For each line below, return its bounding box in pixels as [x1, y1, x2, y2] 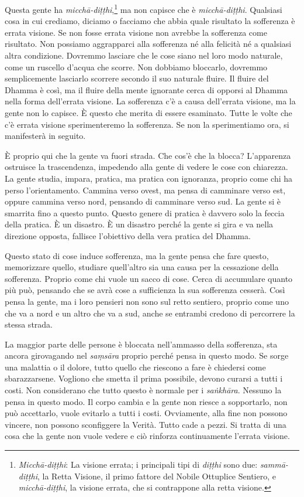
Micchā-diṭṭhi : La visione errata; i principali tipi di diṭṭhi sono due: [18, 458, 258, 471]
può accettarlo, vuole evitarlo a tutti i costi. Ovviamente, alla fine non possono [5, 407, 288, 419]
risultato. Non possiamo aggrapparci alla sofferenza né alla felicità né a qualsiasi [5, 38, 292, 50]
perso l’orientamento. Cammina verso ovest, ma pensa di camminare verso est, [5, 183, 286, 196]
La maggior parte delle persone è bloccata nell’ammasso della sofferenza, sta [5, 338, 278, 350]
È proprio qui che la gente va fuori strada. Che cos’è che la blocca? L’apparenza [5, 149, 291, 161]
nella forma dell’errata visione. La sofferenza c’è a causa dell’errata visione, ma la [5, 95, 296, 107]
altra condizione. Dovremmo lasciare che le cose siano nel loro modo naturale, [5, 49, 283, 62]
